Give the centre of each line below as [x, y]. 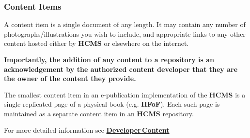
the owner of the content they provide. [70, 78]
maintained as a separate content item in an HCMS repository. [99, 113]
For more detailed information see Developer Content [87, 130]
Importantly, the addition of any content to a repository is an [109, 59]
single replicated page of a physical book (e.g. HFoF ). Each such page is [112, 104]
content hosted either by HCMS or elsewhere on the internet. [96, 43]
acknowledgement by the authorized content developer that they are [121, 69]
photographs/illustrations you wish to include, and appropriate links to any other [125, 34]
